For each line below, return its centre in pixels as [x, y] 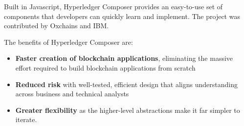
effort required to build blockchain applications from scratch [105, 67]
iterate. [26, 119]
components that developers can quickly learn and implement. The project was [122, 16]
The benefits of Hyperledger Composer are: [68, 42]
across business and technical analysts [72, 94]
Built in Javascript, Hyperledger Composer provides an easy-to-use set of [113, 6]
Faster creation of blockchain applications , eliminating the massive [124, 58]
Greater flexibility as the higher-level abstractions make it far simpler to [128, 110]
